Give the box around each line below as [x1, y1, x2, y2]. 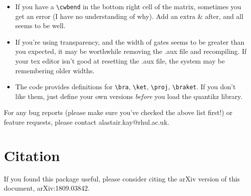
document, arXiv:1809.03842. [4, 183, 90, 193]
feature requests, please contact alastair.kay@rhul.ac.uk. [4, 117, 169, 127]
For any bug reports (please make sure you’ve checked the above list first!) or [4, 107, 233, 117]
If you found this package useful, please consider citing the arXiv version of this [4, 173, 240, 183]
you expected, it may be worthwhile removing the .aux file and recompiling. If [15, 46, 247, 56]
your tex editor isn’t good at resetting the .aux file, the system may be [15, 56, 225, 66]
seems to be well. [15, 20, 66, 31]
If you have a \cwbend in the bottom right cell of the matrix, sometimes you [15, 1, 241, 11]
